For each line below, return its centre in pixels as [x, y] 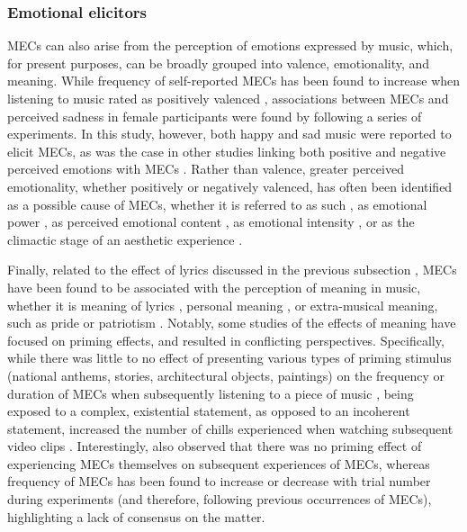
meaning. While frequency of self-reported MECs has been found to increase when [234, 81]
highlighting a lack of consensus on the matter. [136, 516]
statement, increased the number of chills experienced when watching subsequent [230, 428]
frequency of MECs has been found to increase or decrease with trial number [219, 481]
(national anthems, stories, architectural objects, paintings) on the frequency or [226, 375]
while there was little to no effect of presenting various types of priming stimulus [229, 358]
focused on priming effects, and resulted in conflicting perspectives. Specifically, [226, 340]
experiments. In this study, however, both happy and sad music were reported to [229, 134]
